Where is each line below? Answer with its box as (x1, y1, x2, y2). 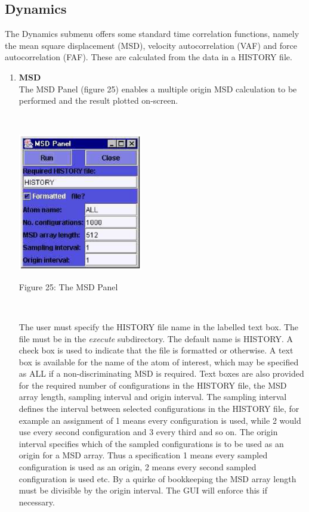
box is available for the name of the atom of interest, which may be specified (18, 355, 299, 368)
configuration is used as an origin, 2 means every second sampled (18, 461, 257, 473)
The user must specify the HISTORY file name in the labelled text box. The (18, 320, 299, 333)
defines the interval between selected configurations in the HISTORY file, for (18, 402, 299, 415)
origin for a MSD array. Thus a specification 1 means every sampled (18, 449, 268, 461)
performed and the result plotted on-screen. (18, 94, 178, 107)
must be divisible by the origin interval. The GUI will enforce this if (18, 484, 267, 497)
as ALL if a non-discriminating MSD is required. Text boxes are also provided (18, 367, 304, 380)
